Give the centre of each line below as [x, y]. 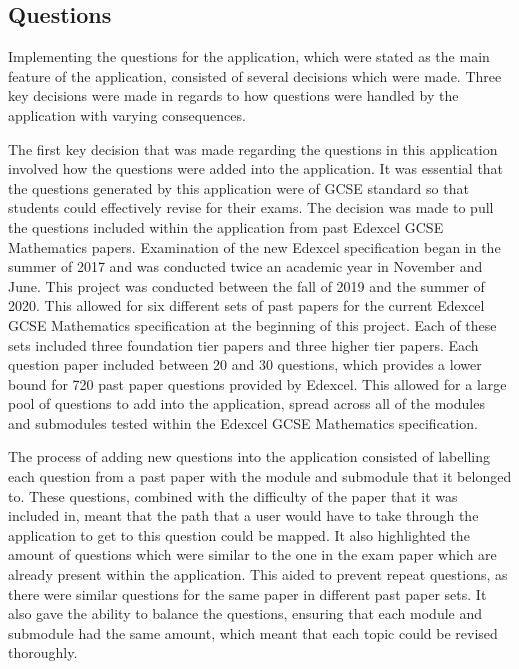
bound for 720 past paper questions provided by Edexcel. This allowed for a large [257, 383]
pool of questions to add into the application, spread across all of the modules [246, 403]
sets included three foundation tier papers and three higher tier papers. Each [243, 344]
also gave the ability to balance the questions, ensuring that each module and [245, 613]
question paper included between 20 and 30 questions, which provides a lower [245, 364]
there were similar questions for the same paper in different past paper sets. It [247, 593]
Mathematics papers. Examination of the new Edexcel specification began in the [254, 246]
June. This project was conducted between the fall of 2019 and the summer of [246, 285]
